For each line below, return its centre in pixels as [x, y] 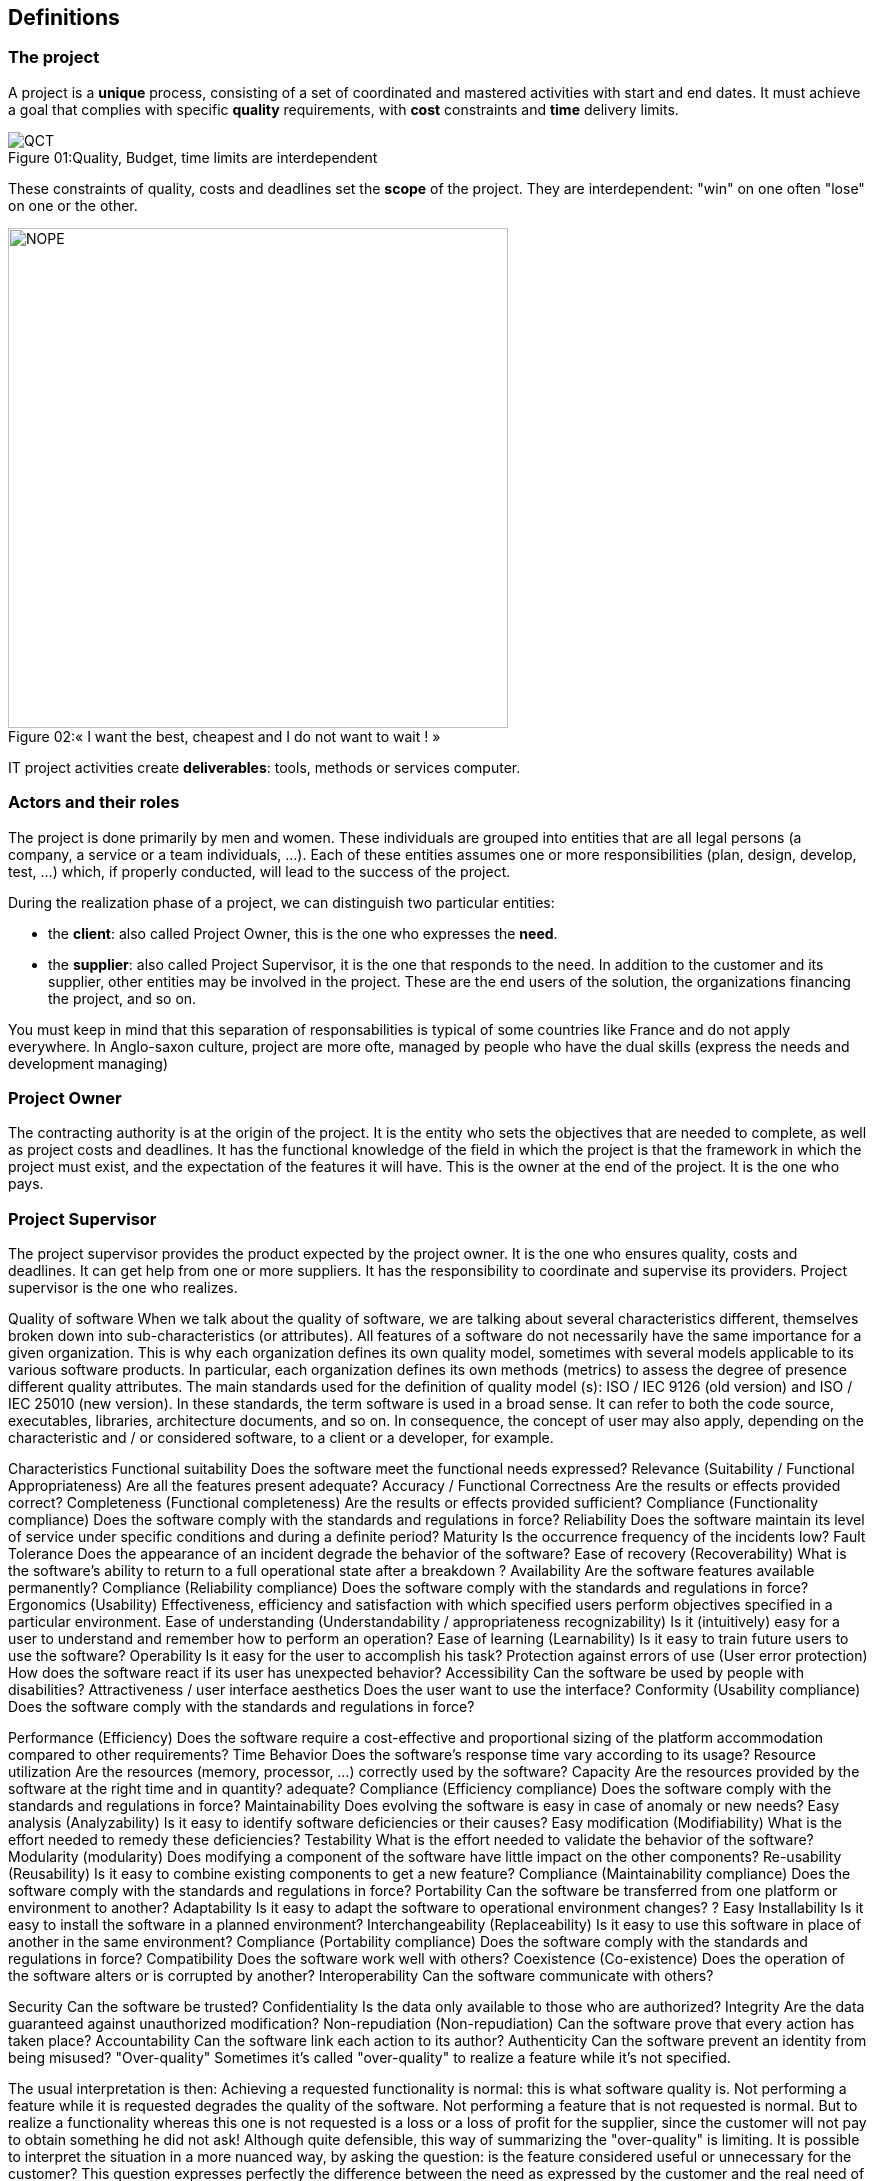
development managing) [88, 1063]
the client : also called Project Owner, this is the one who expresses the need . [303, 933]
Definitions [64, 17]
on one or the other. [73, 205]
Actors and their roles [94, 802]
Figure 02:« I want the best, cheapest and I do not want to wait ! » [224, 736]
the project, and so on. [122, 998]
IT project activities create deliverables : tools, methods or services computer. [264, 767]
